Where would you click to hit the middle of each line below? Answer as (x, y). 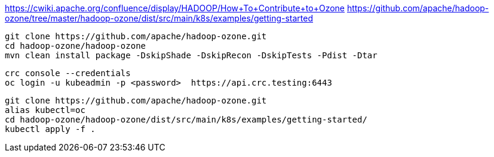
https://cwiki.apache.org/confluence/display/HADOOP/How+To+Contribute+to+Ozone (175, 8)
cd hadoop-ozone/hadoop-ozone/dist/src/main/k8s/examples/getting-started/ (186, 120)
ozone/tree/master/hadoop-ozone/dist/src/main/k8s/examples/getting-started (159, 18)
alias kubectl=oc (45, 110)
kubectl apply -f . (50, 129)
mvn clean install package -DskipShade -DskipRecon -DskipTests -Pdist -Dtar (191, 55)
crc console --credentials (68, 73)
